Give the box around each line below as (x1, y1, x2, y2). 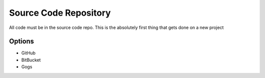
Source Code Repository (9, 7, 111, 18)
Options (9, 37, 34, 46)
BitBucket (21, 57, 41, 63)
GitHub (21, 50, 36, 56)
